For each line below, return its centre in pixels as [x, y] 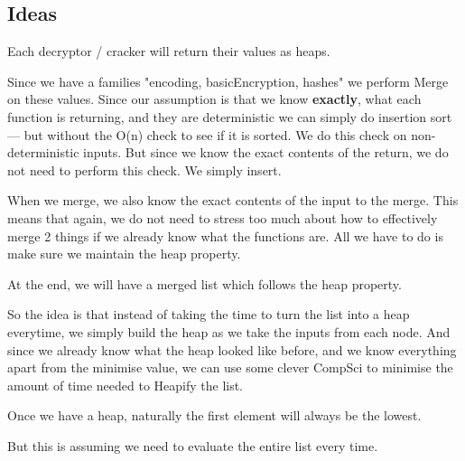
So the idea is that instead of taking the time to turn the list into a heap [209, 314]
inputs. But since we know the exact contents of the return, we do [266, 152]
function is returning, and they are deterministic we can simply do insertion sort [230, 116]
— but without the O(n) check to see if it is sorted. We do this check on [207, 134]
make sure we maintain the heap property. [124, 254]
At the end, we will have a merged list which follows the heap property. [205, 283]
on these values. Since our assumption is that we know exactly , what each [214, 99]
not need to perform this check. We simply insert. [144, 169]
